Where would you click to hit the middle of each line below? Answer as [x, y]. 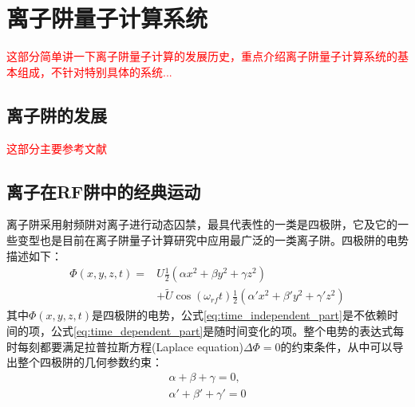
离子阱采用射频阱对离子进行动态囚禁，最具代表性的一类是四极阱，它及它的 [202, 224]
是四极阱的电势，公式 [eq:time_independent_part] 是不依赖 [239, 315]
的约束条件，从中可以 [336, 346]
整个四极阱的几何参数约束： [90, 362]
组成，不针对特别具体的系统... [95, 71]
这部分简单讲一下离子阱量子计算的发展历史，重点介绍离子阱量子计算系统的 [202, 56]
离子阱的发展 [57, 114]
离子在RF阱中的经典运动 [104, 191]
